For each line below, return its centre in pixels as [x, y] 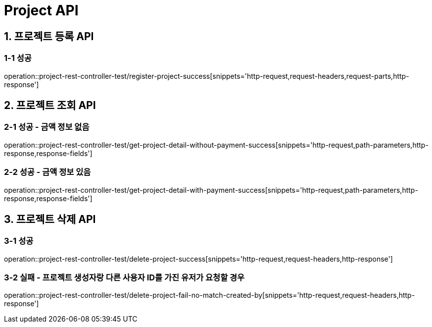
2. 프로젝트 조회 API [50, 105]
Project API [41, 10]
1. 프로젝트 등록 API [49, 36]
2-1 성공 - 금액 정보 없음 [47, 127]
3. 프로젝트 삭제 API [50, 219]
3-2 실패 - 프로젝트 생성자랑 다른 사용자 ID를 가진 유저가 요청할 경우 [124, 278]
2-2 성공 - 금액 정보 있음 [48, 172]
